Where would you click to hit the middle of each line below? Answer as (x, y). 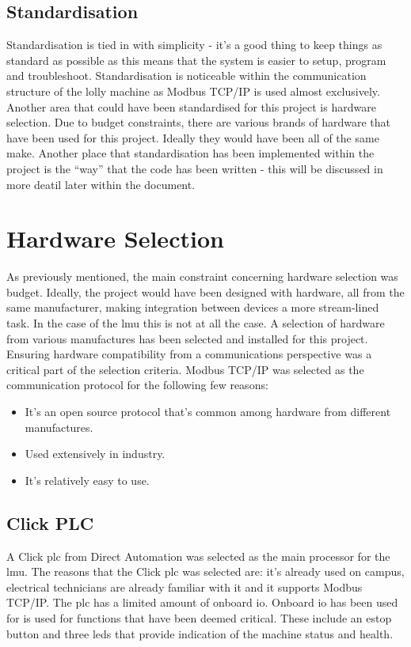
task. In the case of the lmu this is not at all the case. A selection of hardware (196, 323)
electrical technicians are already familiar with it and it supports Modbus (185, 586)
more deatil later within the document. (101, 184)
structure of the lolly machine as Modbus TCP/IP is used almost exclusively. (193, 91)
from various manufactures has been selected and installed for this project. (187, 338)
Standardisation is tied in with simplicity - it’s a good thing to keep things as (194, 45)
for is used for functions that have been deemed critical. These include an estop (199, 617)
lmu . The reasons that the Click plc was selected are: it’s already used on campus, (205, 571)
